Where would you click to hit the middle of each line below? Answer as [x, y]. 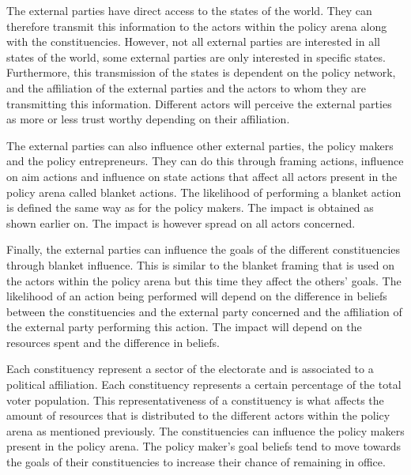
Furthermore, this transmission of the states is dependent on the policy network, [201, 72]
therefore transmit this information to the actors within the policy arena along [197, 26]
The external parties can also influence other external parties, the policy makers [200, 145]
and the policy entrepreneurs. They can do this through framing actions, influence [205, 161]
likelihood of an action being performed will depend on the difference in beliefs [197, 296]
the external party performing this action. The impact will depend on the [184, 327]
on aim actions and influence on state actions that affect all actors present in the [202, 176]
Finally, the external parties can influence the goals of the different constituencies [204, 249]
